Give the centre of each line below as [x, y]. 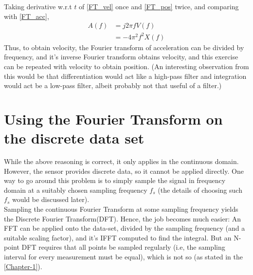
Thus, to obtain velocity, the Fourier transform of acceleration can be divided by [124, 47]
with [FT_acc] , [27, 16]
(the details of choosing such [200, 190]
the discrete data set [74, 138]
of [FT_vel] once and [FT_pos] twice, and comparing [159, 6]
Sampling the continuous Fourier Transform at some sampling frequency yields [121, 209]
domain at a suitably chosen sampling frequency [76, 190]
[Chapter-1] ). [23, 266]
